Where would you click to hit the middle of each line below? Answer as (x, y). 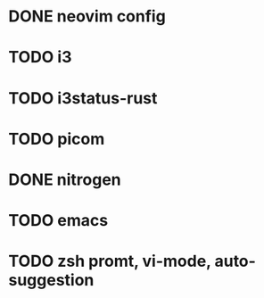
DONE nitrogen (65, 179)
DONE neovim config (87, 17)
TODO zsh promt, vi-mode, (110, 261)
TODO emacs (58, 221)
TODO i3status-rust (83, 98)
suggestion (51, 281)
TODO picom (57, 139)
